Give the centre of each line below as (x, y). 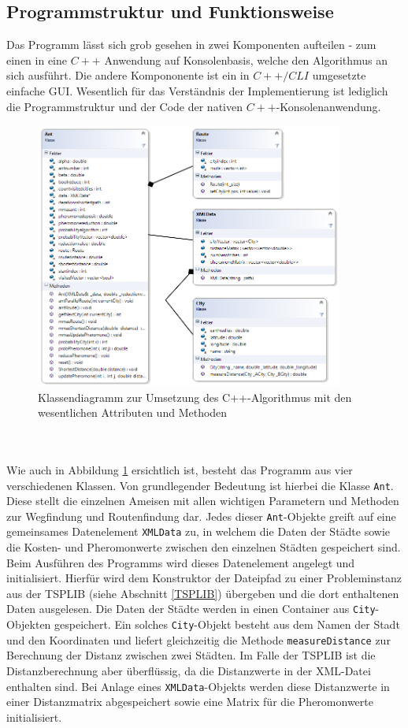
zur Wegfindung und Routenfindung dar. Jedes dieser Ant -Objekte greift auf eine (201, 516)
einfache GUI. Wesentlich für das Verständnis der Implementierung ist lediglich (197, 90)
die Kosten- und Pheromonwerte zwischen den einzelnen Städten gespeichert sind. (204, 547)
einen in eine (37, 59)
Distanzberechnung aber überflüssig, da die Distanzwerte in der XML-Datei (189, 670)
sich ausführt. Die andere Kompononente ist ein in (128, 75)
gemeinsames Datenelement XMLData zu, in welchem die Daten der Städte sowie (198, 531)
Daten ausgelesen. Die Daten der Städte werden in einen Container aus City (191, 609)
